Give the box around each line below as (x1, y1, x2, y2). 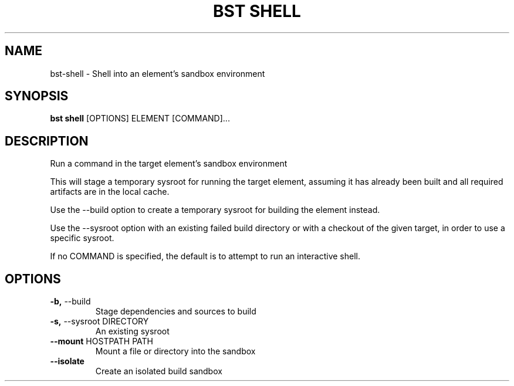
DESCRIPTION (5, 133, 89, 148)
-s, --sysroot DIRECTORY (50, 316, 149, 327)
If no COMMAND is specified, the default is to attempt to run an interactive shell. (50, 251, 360, 262)
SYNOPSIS (5, 89, 69, 104)
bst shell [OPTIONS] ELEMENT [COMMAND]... (50, 113, 230, 124)
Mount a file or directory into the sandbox (95, 346, 256, 357)
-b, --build (50, 296, 91, 307)
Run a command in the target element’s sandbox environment (50, 158, 288, 169)
